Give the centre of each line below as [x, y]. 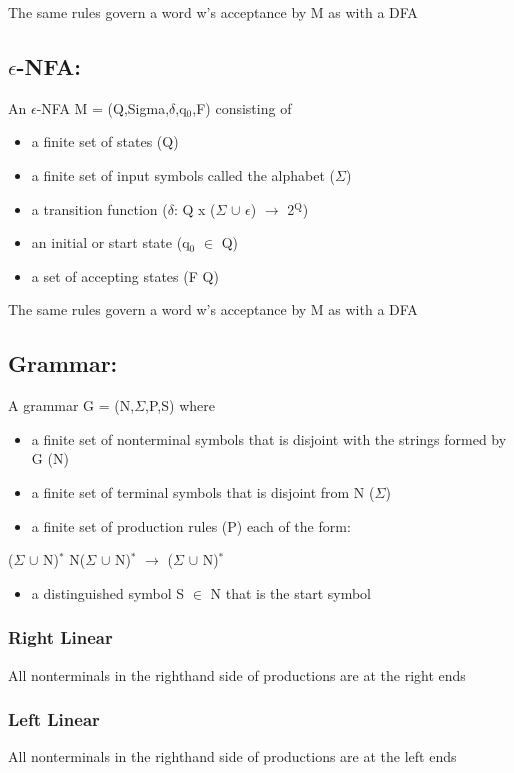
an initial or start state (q [110, 242]
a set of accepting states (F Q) [125, 275]
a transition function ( [99, 208]
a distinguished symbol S [108, 592]
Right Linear [60, 637]
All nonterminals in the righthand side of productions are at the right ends [237, 674]
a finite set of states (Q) [105, 141]
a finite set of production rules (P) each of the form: [191, 525]
